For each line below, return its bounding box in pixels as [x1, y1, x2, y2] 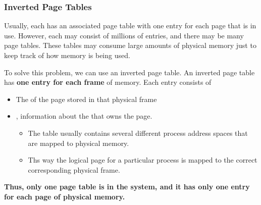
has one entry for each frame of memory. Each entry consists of [4, 77, 212, 87]
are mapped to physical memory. [28, 137, 129, 148]
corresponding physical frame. [28, 164, 120, 175]
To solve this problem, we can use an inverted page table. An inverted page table [4, 67, 255, 77]
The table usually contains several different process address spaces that [28, 127, 248, 138]
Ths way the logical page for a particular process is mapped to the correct [28, 155, 257, 165]
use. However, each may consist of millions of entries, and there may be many [4, 30, 244, 40]
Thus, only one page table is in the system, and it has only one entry [4, 181, 250, 192]
